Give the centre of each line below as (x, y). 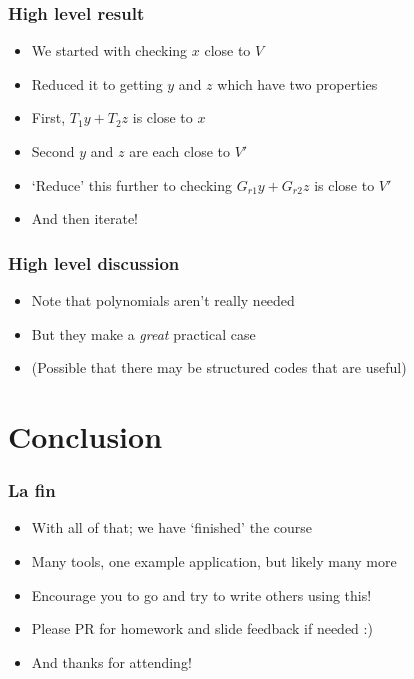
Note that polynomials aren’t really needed (163, 300)
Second (53, 151)
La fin (32, 490)
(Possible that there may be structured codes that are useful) (219, 367)
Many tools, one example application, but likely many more (214, 560)
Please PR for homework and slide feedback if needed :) (202, 628)
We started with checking (109, 50)
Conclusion (85, 435)
